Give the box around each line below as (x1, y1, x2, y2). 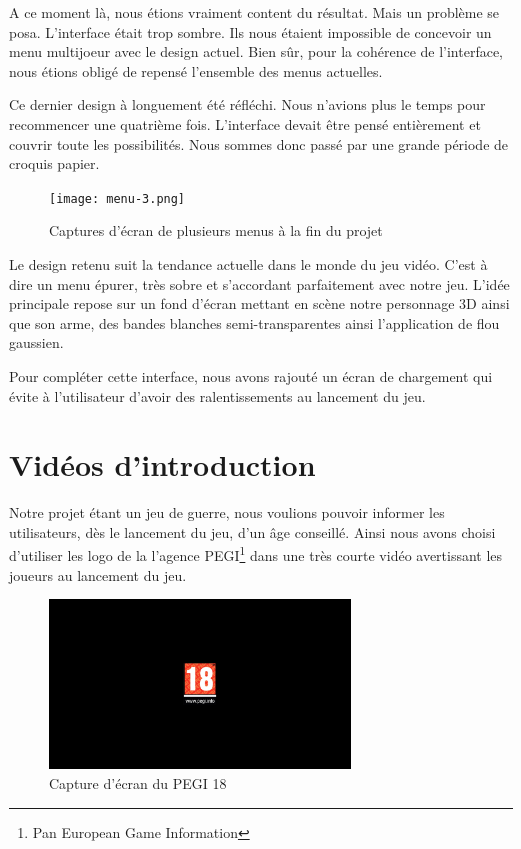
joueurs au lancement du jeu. (9, 564, 187, 585)
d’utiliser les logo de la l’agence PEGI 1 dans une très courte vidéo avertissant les (9, 542, 503, 566)
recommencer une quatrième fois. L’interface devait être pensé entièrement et (9, 113, 481, 134)
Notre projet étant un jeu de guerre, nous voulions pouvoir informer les (9, 502, 445, 523)
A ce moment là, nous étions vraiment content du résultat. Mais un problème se (9, 2, 500, 22)
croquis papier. (9, 153, 100, 174)
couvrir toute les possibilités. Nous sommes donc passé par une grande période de (9, 133, 509, 154)
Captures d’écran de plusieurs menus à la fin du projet (49, 220, 383, 241)
